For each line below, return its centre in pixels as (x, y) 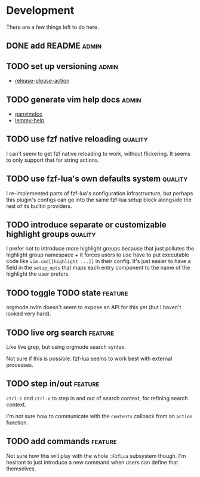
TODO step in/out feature (53, 384)
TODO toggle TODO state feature (67, 293)
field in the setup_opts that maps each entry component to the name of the (98, 268)
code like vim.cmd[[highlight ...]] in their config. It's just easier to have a (99, 261)
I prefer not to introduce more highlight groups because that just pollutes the (100, 249)
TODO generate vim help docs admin (74, 99)
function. (17, 422)
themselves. (21, 469)
